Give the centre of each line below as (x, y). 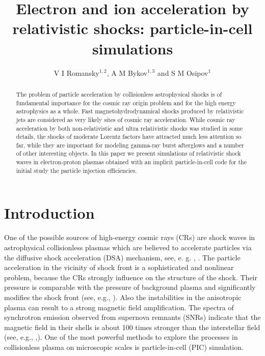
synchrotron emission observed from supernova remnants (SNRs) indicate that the (132, 317)
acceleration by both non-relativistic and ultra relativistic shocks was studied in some (129, 128)
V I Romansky (76, 72)
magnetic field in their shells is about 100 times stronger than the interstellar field (132, 327)
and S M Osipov (183, 72)
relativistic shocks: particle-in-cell (132, 28)
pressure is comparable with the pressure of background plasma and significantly (130, 287)
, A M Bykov (127, 72)
